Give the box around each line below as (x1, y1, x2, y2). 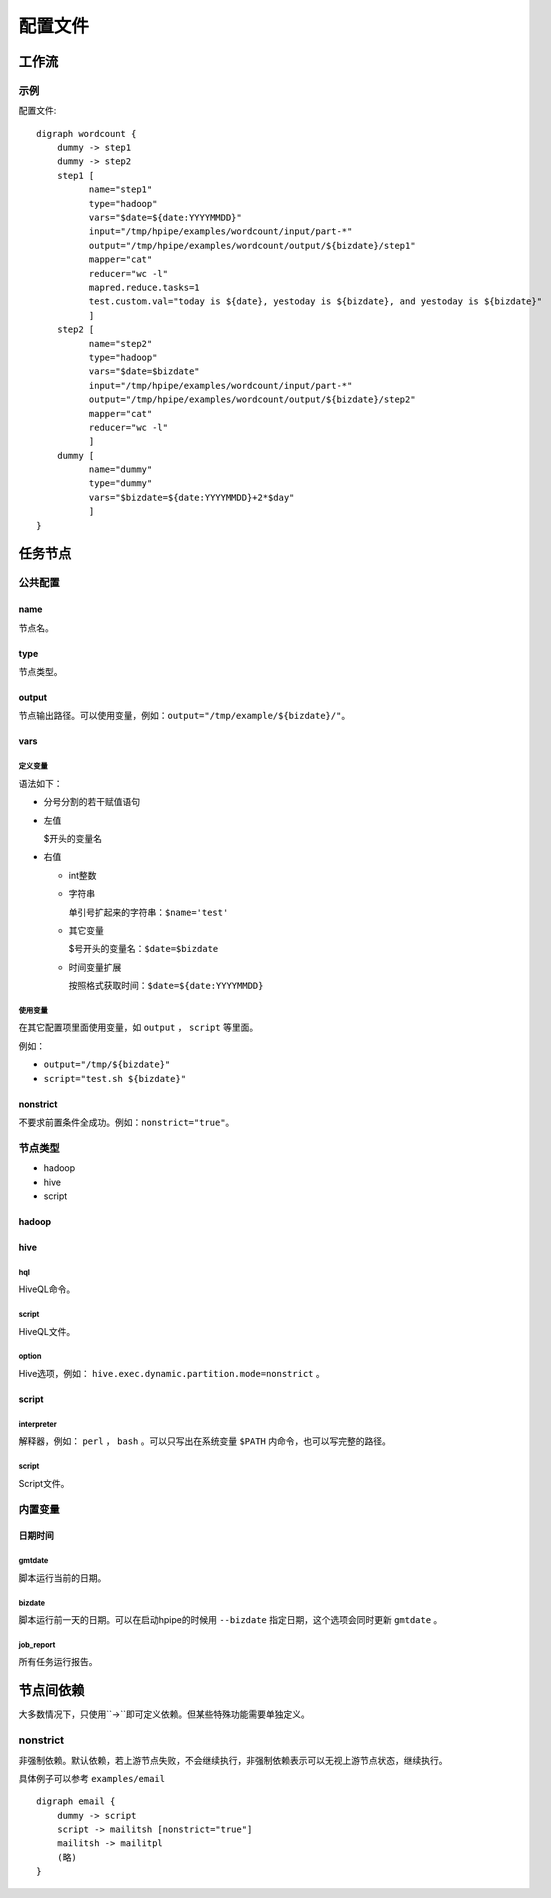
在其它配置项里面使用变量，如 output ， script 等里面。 (18, 1021, 259, 1034)
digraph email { (36, 1796, 116, 1807)
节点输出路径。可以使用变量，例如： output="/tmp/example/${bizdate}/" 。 (18, 710, 351, 722)
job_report (18, 1640, 56, 1650)
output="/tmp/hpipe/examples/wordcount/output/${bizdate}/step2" (88, 394, 416, 405)
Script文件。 (18, 1477, 70, 1489)
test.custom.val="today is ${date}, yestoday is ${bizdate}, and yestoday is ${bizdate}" (88, 296, 543, 307)
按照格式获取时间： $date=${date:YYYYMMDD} (68, 980, 264, 992)
